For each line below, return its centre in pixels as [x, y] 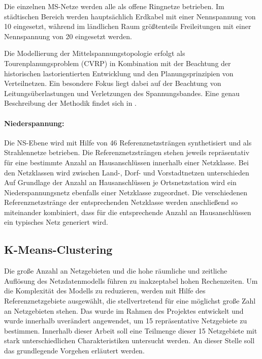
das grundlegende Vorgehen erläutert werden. [74, 351]
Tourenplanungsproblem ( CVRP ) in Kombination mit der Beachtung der [118, 63]
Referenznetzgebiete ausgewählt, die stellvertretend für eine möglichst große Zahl [130, 301]
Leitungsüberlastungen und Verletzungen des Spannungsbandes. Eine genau [122, 93]
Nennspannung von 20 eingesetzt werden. [68, 36]
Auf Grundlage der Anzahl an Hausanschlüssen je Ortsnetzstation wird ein [120, 182]
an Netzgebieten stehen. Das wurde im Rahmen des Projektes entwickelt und [124, 310]
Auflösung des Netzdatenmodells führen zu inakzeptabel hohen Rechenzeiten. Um [131, 280]
